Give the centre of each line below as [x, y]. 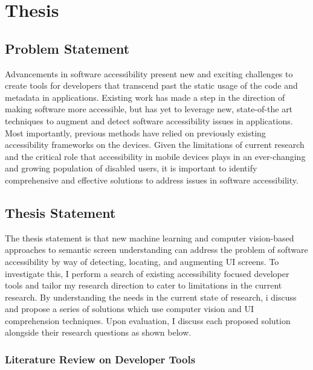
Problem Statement [67, 48]
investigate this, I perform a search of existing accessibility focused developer [147, 273]
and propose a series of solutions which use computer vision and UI [130, 309]
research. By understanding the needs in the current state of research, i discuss [151, 297]
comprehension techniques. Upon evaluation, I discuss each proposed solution [148, 320]
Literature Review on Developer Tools [100, 359]
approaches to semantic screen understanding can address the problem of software [156, 250]
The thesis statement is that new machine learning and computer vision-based [150, 238]
